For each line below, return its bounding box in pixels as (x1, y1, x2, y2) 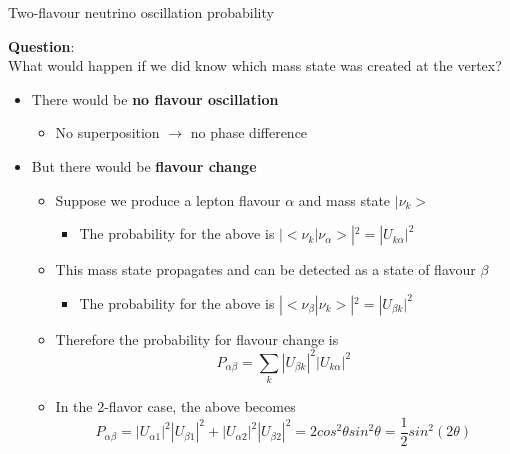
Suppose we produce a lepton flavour (55, 189, 281, 210)
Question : (8, 35, 75, 56)
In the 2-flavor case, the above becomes (55, 396, 296, 417)
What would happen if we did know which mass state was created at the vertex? (8, 55, 502, 76)
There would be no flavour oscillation (31, 88, 279, 109)
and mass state (298, 189, 391, 210)
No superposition (55, 122, 160, 143)
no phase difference (190, 122, 308, 143)
